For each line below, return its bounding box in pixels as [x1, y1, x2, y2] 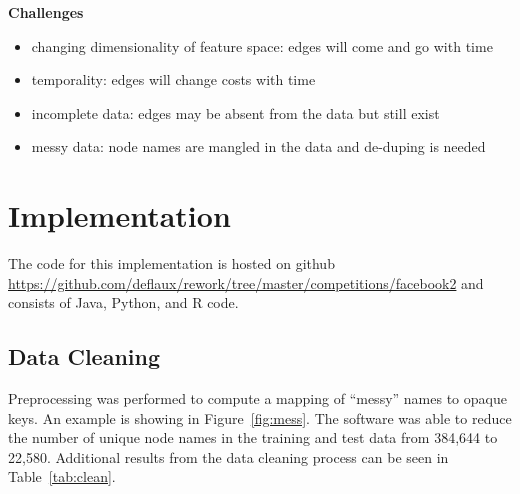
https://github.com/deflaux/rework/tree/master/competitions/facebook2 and [8, 272, 484, 293]
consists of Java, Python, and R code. [8, 292, 239, 313]
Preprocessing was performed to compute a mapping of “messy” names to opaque [8, 388, 507, 409]
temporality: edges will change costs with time [31, 69, 316, 90]
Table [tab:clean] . [8, 466, 116, 487]
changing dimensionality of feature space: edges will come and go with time [31, 35, 493, 56]
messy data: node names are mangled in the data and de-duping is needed [31, 136, 486, 157]
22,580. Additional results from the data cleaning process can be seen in [8, 446, 449, 467]
